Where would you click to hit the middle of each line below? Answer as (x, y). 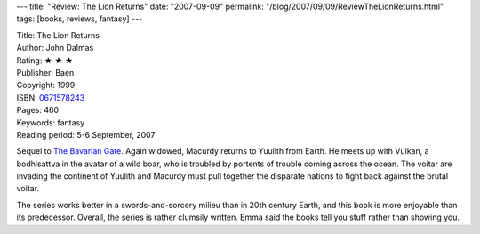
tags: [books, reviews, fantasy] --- (80, 19)
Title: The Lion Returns (58, 35)
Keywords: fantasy (51, 122)
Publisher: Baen (45, 72)
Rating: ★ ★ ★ (45, 60)
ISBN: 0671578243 (51, 97)
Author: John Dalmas (55, 48)
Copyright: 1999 (46, 85)
